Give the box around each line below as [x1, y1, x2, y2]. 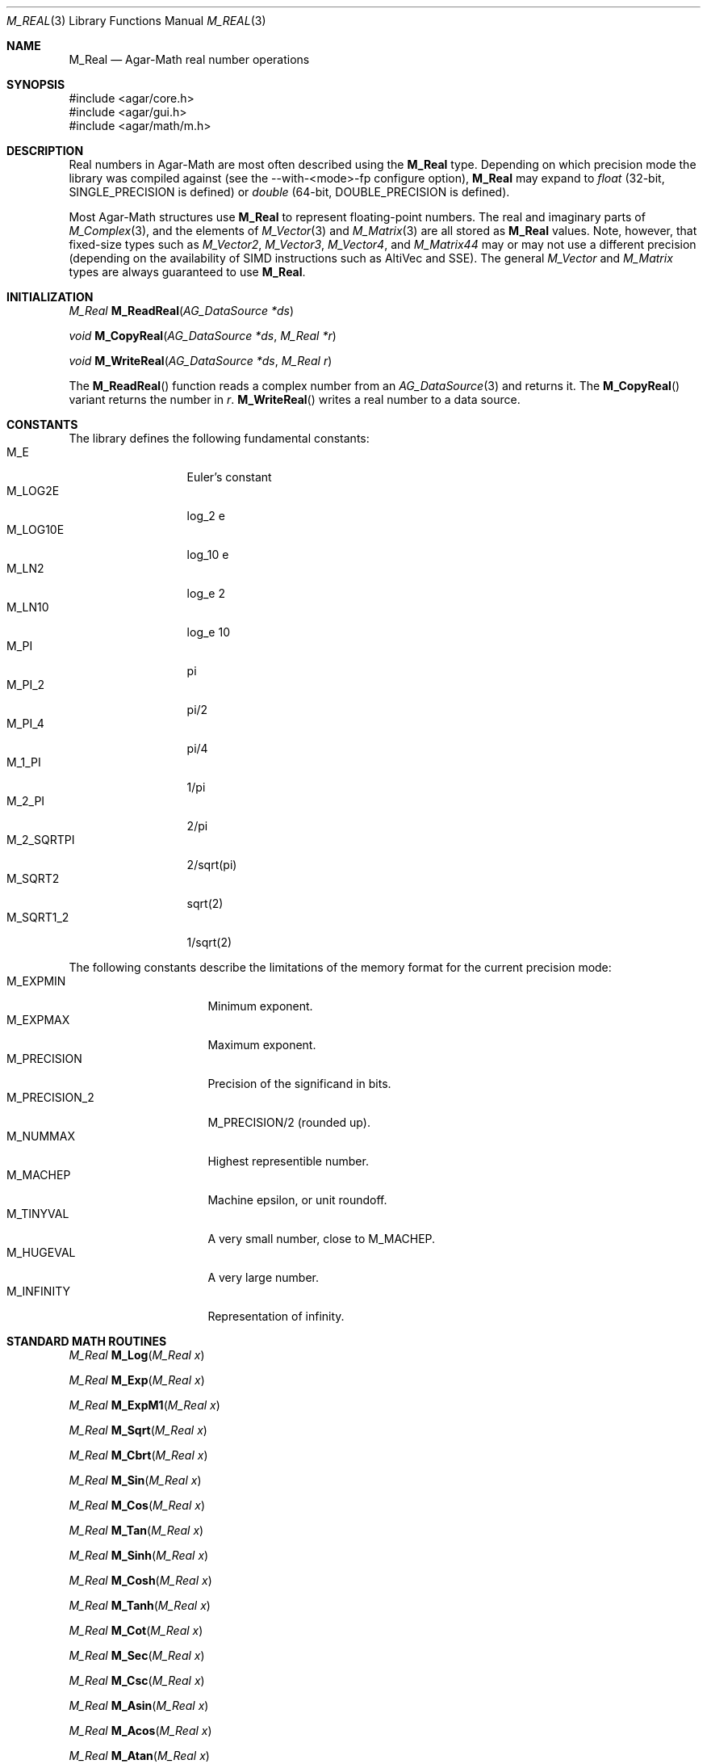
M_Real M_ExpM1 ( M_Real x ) [69, 1398, 220, 1412]
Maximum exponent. [207, 1038, 316, 1052]
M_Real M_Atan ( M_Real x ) [69, 1749, 210, 1762]
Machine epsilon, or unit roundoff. [207, 1193, 387, 1207]
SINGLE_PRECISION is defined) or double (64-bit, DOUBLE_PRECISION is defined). [69, 185, 510, 199]
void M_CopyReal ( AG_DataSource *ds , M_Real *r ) [69, 329, 337, 342]
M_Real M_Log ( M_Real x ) [69, 1348, 205, 1362]
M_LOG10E [6, 523, 65, 536]
